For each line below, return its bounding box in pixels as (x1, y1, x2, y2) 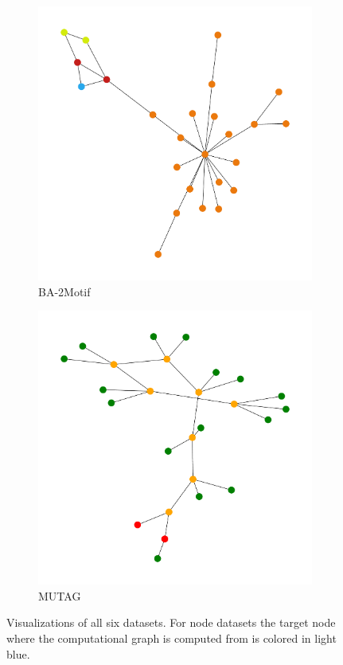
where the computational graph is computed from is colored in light (6, 629, 337, 646)
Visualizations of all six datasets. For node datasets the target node (6, 614, 336, 631)
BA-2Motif (38, 283, 91, 299)
